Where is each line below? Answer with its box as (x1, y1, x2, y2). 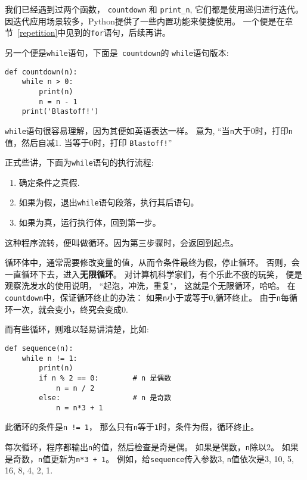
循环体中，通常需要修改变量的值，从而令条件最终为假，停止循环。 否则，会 (5, 256, 300, 269)
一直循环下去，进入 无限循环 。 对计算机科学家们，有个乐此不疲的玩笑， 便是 (5, 267, 303, 280)
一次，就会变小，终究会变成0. (13, 303, 128, 315)
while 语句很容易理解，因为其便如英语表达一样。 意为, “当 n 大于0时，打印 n (5, 124, 293, 136)
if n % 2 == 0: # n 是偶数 (39, 373, 172, 382)
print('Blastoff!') (21, 107, 99, 116)
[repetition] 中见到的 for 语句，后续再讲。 (17, 26, 170, 39)
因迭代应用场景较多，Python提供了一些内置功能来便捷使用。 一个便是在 (5, 14, 285, 27)
